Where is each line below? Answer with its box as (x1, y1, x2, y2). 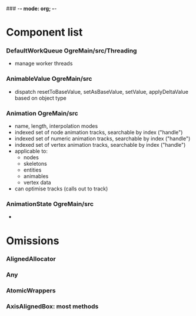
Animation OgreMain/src (6, 109, 78, 117)
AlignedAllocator (6, 255, 56, 263)
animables (23, 173, 49, 180)
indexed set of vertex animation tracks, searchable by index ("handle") (14, 141, 186, 149)
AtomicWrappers (6, 287, 56, 295)
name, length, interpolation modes (14, 123, 98, 130)
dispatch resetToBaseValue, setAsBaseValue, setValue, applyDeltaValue (14, 88, 189, 95)
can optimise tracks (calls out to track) (14, 185, 108, 192)
